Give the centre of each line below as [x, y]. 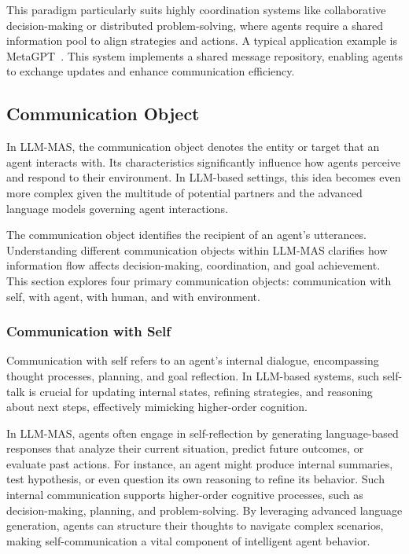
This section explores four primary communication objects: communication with [199, 280]
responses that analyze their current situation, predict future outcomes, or [185, 448]
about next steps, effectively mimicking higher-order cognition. [157, 407]
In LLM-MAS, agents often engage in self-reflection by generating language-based [203, 433]
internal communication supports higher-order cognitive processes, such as [185, 495]
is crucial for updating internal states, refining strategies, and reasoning [201, 391]
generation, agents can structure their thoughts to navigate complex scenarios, [195, 525]
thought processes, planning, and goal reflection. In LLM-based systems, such [193, 375]
